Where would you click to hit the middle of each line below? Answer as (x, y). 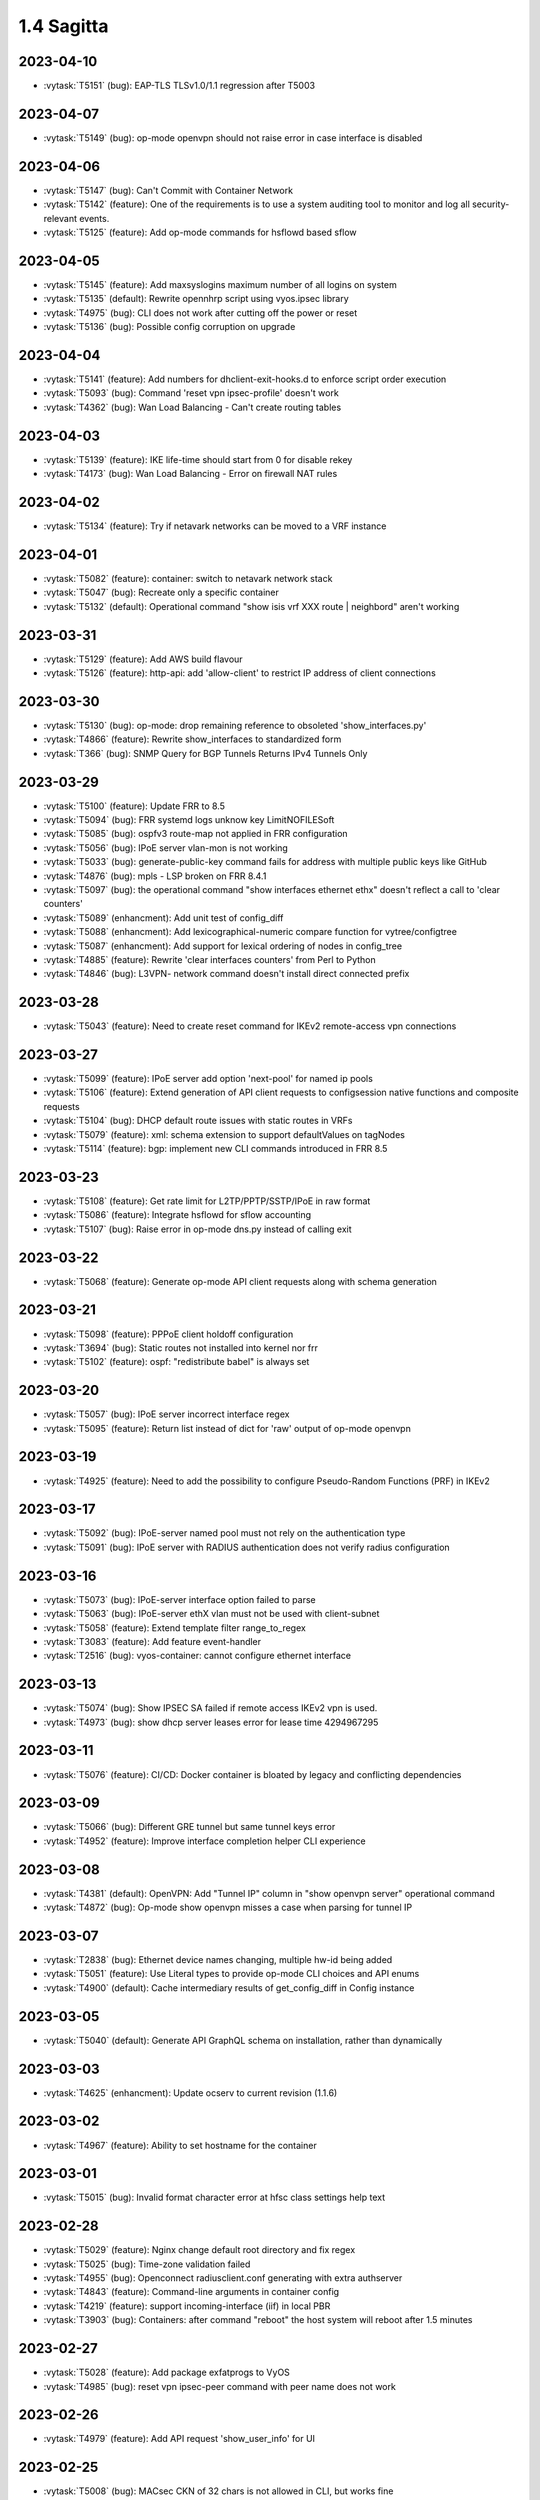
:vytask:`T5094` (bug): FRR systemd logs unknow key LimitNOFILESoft (189, 819)
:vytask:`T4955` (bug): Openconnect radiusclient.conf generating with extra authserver (223, 2278)
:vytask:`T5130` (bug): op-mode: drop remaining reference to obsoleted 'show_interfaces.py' (235, 725)
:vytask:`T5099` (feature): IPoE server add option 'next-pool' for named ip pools (208, 1079)
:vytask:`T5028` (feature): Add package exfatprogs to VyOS (166, 2372)
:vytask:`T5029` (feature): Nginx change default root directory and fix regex (199, 2250)
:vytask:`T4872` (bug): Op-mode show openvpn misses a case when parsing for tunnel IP (228, 1907)
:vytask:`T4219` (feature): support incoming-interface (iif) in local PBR (187, 2306)
